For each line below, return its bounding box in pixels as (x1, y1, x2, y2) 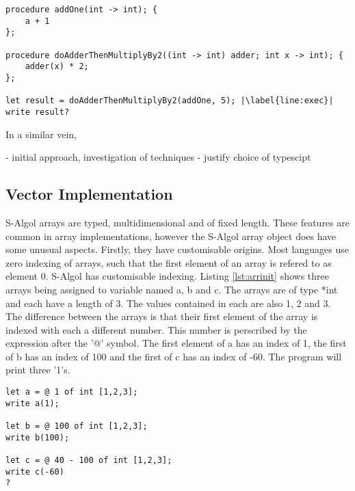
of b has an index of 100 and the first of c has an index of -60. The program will (5, 349, 342, 363)
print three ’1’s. (5, 362, 70, 377)
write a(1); (5, 398, 60, 408)
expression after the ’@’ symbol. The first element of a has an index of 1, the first (5, 336, 347, 350)
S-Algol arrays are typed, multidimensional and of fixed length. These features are (5, 215, 350, 229)
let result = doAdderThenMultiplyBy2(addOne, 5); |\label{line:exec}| (5, 96, 334, 106)
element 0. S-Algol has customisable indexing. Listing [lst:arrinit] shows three (5, 269, 329, 283)
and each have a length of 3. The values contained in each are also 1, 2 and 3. (5, 295, 331, 310)
